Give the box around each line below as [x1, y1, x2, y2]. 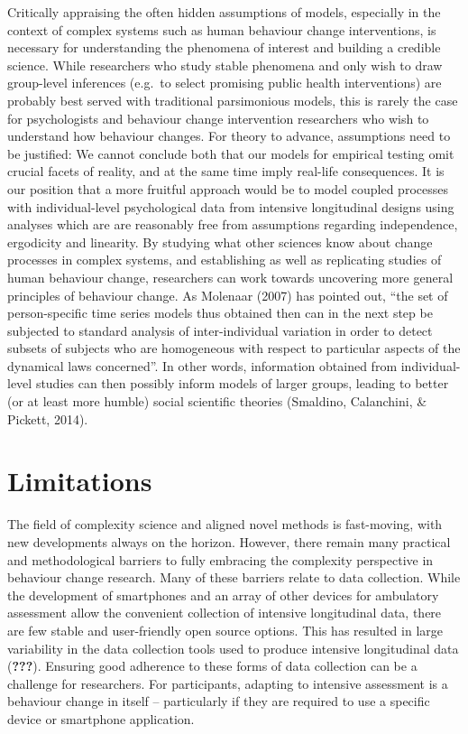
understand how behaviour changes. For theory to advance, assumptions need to [7, 126, 451, 145]
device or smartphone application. [7, 709, 195, 728]
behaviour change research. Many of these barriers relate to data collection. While [7, 568, 461, 587]
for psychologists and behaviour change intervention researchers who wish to [7, 108, 429, 127]
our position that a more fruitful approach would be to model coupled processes [7, 179, 448, 198]
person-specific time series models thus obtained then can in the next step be [7, 303, 433, 322]
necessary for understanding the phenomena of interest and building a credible [7, 38, 441, 57]
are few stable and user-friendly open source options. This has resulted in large [7, 620, 443, 639]
